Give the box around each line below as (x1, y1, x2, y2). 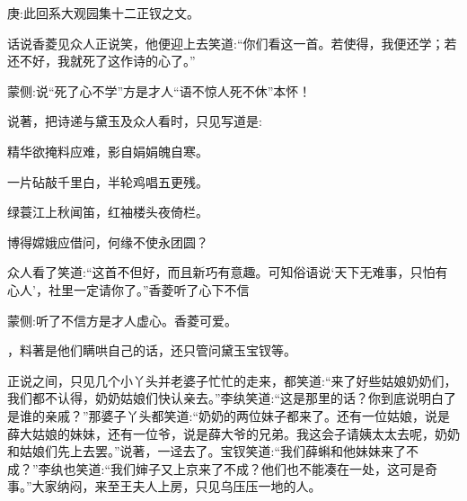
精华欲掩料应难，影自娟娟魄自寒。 (7, 141, 208, 160)
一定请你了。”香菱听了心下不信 (73, 280, 250, 299)
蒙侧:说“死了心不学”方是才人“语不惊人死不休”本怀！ (7, 81, 312, 100)
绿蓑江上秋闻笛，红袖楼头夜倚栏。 (7, 202, 208, 221)
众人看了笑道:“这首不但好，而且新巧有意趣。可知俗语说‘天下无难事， (7, 263, 410, 282)
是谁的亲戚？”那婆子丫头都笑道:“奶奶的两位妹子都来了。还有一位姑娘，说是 (7, 406, 451, 425)
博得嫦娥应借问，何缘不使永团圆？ (7, 232, 208, 251)
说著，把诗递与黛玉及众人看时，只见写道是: (7, 112, 262, 130)
